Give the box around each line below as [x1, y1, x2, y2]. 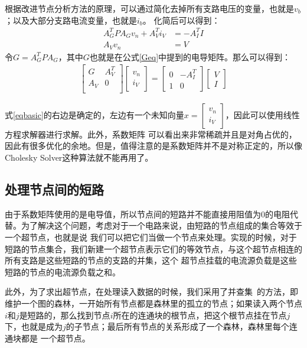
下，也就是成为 [5, 320, 63, 333]
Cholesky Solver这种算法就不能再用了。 [5, 151, 153, 163]
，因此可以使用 [225, 108, 283, 121]
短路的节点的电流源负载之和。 [5, 265, 120, 278]
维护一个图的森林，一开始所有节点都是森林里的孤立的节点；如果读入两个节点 [5, 297, 302, 309]
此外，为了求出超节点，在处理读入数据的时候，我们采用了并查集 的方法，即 [5, 285, 298, 298]
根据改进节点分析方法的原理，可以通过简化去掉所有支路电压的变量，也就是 [5, 2, 294, 14]
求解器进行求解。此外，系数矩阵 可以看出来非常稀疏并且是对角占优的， [21, 128, 297, 140]
